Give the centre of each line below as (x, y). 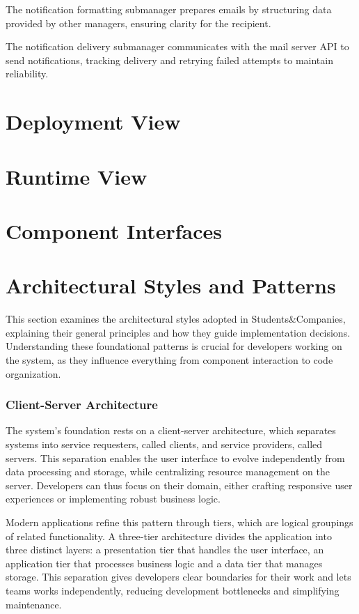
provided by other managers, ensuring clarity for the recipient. (138, 23)
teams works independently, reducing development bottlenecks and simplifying (173, 590)
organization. (33, 373)
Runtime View (77, 176)
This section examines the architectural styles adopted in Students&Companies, (176, 319)
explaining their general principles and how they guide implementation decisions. (178, 332)
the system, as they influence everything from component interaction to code (169, 360)
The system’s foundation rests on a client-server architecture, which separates (171, 430)
